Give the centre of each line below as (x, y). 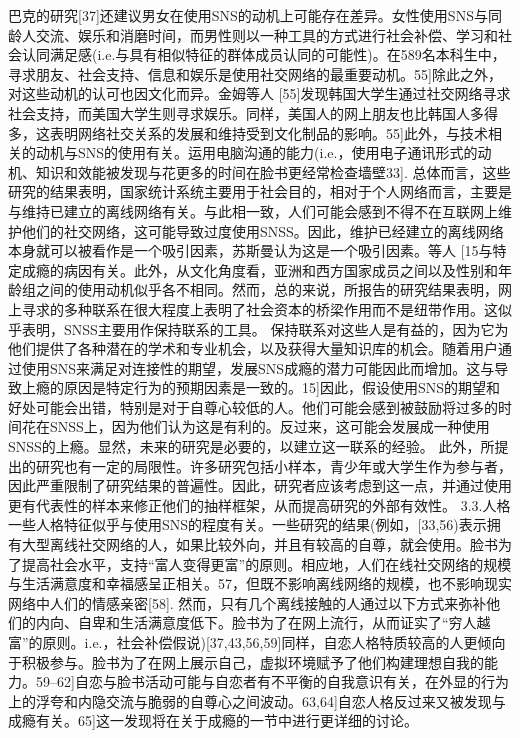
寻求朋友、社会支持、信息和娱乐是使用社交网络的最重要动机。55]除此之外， (255, 73)
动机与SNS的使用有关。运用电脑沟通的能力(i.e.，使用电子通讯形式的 (256, 152)
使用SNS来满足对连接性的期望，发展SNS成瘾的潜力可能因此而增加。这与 (258, 367)
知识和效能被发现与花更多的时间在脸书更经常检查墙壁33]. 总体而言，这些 (273, 171)
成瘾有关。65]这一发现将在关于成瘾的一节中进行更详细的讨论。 (213, 720)
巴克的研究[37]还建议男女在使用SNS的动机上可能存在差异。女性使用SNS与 (248, 15)
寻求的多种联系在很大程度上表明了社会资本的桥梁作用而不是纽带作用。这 (259, 308)
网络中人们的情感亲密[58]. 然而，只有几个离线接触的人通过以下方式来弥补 (247, 602)
